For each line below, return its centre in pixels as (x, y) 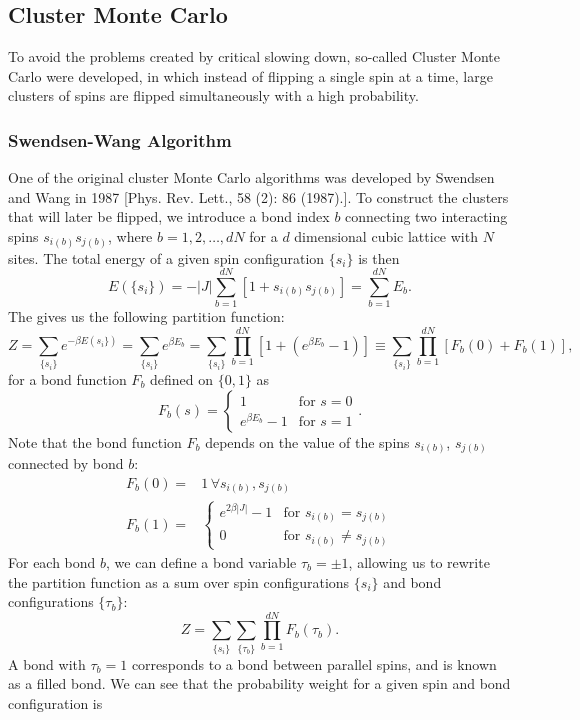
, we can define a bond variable (201, 561)
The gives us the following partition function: (146, 316)
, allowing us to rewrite (419, 561)
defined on (182, 378)
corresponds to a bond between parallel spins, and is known (314, 663)
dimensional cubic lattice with (386, 235)
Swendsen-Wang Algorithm (120, 139)
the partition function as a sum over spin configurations (179, 581)
